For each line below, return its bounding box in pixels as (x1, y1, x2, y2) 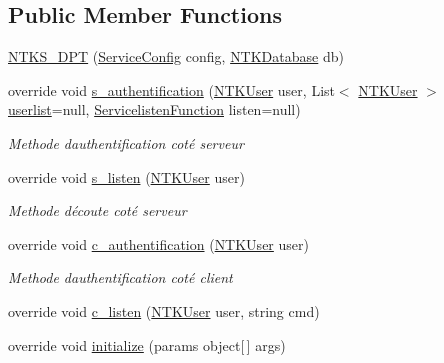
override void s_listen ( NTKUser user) (8, 166, 245, 187)
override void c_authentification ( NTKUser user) (8, 233, 309, 254)
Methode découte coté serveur (8, 200, 187, 221)
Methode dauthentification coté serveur (8, 132, 244, 153)
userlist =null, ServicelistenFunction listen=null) (8, 99, 301, 120)
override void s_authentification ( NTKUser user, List (8, 79, 335, 100)
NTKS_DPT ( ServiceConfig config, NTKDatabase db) (8, 46, 344, 67)
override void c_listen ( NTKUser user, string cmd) (8, 300, 320, 321)
